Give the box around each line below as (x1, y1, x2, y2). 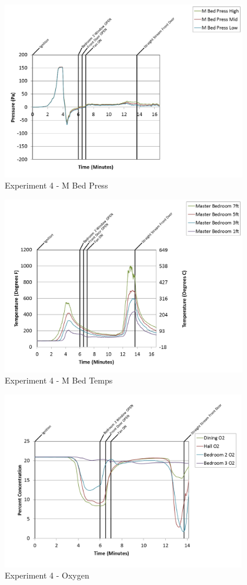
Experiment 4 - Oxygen (5, 569, 89, 581)
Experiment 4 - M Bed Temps (5, 374, 113, 386)
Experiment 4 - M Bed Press (5, 179, 108, 191)
